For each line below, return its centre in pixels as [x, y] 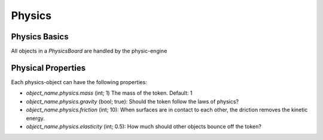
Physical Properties [48, 68]
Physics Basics [40, 37]
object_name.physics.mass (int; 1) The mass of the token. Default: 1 [109, 93]
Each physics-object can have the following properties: [79, 82]
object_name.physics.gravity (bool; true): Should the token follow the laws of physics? [132, 101]
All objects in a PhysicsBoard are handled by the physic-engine [89, 51]
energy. [35, 118]
